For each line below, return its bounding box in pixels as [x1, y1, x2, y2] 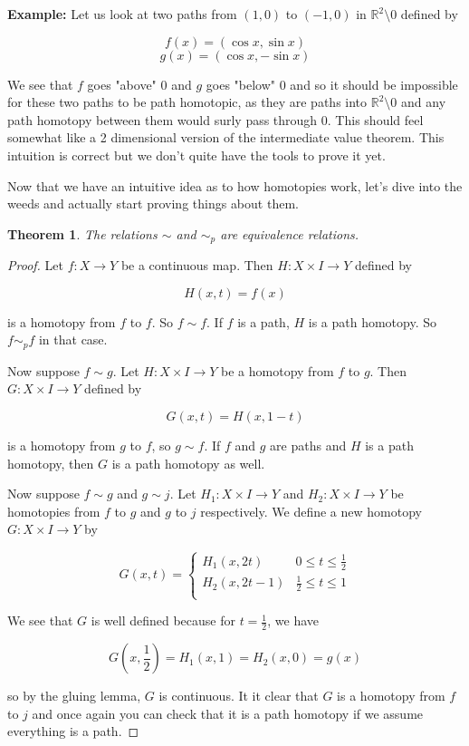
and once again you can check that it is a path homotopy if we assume [32, 703, 424, 722]
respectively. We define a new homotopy [200, 501, 422, 520]
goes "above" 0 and [87, 74, 192, 93]
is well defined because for [91, 611, 235, 630]
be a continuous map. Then [120, 256, 273, 275]
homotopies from [7, 501, 100, 520]
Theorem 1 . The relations [7, 224, 158, 243]
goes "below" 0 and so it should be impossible [206, 74, 458, 93]
